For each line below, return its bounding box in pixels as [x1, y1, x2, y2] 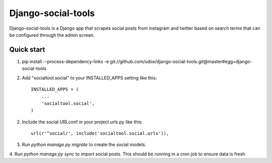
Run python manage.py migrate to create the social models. [22, 141, 147, 148]
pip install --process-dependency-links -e [22, 58, 109, 64]
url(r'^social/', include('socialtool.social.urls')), [31, 130, 169, 136]
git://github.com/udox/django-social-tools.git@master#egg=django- [110, 58, 252, 64]
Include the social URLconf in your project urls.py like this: [22, 119, 143, 125]
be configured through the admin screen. [9, 32, 95, 38]
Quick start [9, 45, 45, 54]
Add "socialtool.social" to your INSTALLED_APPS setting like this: [22, 74, 157, 80]
